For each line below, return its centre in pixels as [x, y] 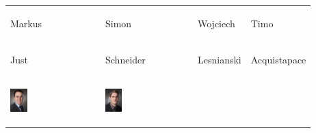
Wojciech [216, 23]
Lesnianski [220, 59]
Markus [26, 23]
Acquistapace [278, 59]
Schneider [126, 59]
